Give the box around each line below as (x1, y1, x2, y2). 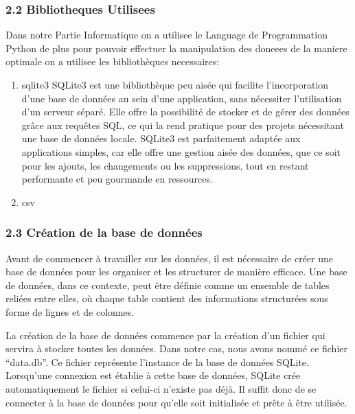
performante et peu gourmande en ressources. (21, 172, 213, 186)
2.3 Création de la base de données (5, 224, 203, 241)
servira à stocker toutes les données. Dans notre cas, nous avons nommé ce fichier (5, 341, 347, 356)
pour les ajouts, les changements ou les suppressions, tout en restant (21, 158, 309, 172)
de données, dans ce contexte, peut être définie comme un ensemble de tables (5, 277, 330, 292)
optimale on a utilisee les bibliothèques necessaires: (5, 54, 220, 69)
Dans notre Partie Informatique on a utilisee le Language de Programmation (5, 27, 328, 42)
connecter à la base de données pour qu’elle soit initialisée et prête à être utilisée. (5, 395, 347, 409)
